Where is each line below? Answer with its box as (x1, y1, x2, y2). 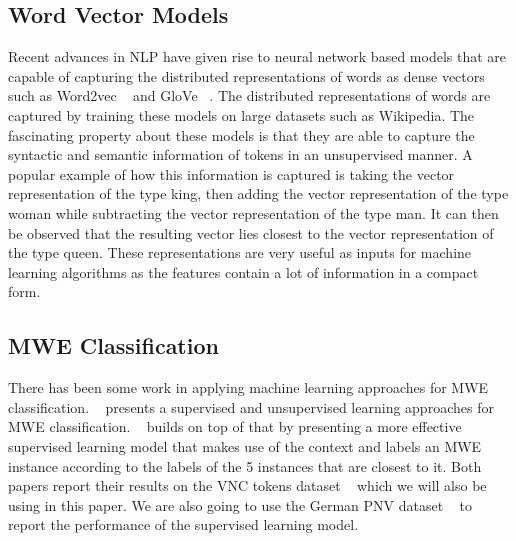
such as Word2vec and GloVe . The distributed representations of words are (8, 85, 491, 106)
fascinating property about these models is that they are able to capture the (8, 124, 475, 145)
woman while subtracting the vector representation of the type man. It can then (8, 202, 499, 223)
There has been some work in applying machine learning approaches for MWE (8, 377, 489, 398)
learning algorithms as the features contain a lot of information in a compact (8, 261, 479, 282)
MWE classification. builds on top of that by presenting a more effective (8, 416, 462, 437)
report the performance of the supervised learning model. (8, 514, 359, 535)
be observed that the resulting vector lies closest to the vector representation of (8, 222, 494, 243)
